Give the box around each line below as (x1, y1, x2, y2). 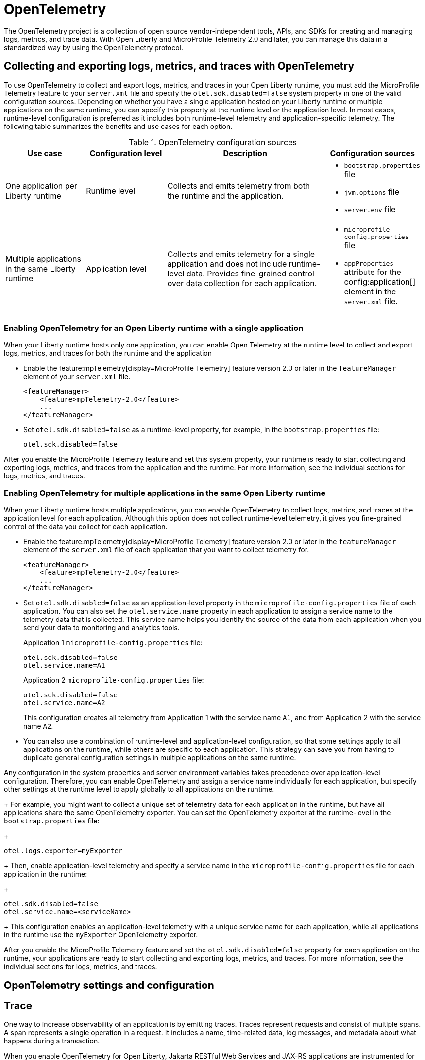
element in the (344, 286, 396, 296)
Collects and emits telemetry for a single (167, 249, 315, 259)
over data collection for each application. (167, 278, 317, 289)
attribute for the (344, 267, 401, 277)
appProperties (344, 259, 394, 267)
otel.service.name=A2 (23, 699, 105, 707)
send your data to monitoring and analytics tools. (23, 623, 180, 632)
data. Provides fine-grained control (187, 269, 314, 279)
